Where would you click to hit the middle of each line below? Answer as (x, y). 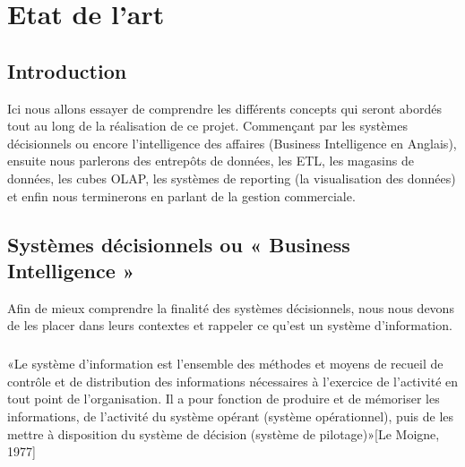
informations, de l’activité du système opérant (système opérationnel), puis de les (231, 416)
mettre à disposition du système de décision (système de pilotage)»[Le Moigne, (224, 433)
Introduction (67, 70)
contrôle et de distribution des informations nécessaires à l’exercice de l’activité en (233, 381)
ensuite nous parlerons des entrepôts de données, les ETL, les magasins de (211, 161)
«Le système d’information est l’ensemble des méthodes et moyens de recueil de (225, 364)
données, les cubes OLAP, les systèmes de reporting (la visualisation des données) (232, 178)
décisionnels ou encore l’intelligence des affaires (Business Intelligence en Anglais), (232, 143)
